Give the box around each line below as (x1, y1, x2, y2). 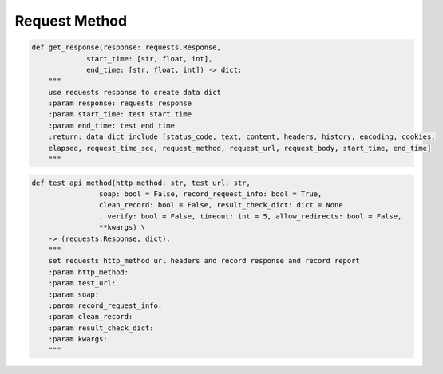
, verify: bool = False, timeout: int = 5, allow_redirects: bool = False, (98, 211, 402, 221)
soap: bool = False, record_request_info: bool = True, (98, 190, 322, 199)
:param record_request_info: (48, 301, 163, 310)
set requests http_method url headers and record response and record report (48, 256, 361, 266)
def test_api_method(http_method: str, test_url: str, (31, 178, 251, 187)
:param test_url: (48, 279, 117, 288)
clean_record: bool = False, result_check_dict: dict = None (98, 200, 343, 210)
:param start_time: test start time (48, 110, 192, 119)
